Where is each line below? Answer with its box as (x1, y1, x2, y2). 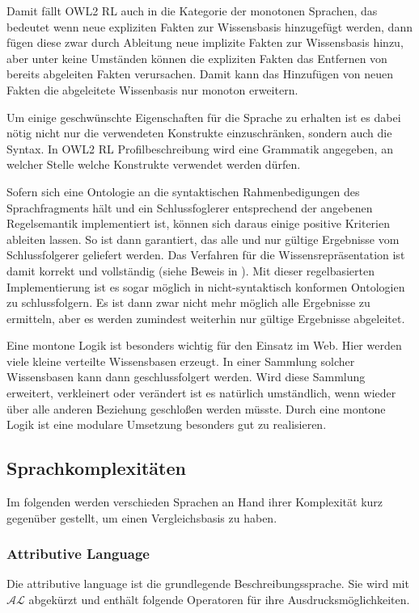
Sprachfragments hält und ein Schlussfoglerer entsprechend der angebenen (6, 199, 373, 216)
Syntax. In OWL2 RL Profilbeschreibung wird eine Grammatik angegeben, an (6, 140, 393, 157)
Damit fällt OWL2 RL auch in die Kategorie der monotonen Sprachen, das (6, 2, 378, 19)
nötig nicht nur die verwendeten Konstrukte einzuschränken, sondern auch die (6, 124, 392, 141)
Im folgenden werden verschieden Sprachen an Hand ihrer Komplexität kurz (6, 493, 383, 510)
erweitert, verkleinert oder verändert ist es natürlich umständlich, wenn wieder (6, 384, 396, 401)
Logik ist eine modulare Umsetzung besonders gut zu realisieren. (6, 416, 327, 433)
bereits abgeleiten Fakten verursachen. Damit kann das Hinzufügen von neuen (6, 65, 393, 82)
